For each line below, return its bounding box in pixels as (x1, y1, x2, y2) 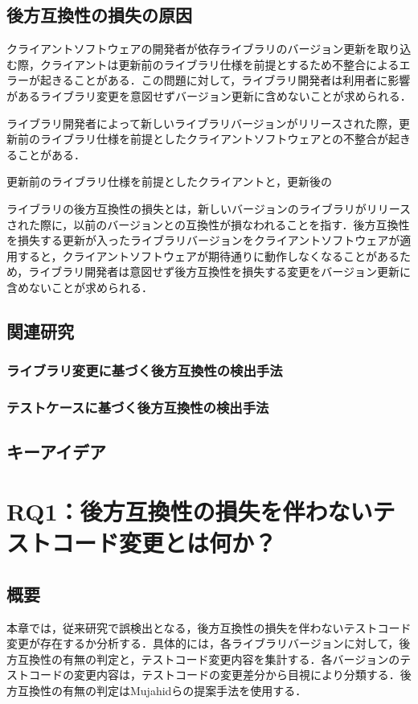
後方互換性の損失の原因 (6, 2, 192, 27)
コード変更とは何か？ (51, 526, 277, 559)
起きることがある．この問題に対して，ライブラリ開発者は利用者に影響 (39, 72, 411, 89)
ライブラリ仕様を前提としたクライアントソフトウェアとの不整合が (39, 130, 389, 147)
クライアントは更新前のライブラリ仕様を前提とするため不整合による (39, 56, 400, 72)
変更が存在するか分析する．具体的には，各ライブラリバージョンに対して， (6, 635, 400, 652)
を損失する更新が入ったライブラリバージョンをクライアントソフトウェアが (6, 232, 400, 249)
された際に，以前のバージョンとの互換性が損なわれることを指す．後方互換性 (6, 216, 410, 233)
